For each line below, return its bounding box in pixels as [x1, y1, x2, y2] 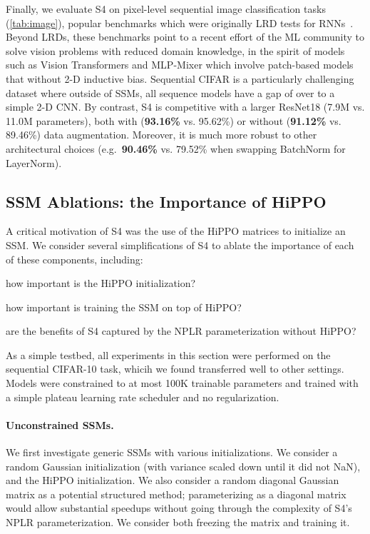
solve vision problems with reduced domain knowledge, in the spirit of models [6, 43, 345, 58]
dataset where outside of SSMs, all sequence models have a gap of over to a [6, 85, 335, 100]
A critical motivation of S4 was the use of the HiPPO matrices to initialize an [6, 223, 346, 238]
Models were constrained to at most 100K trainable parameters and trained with [6, 376, 359, 391]
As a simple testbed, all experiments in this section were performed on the [6, 347, 331, 362]
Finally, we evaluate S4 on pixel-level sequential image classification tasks [6, 1, 326, 16]
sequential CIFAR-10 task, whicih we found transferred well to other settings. [6, 361, 344, 376]
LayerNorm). [6, 155, 62, 170]
